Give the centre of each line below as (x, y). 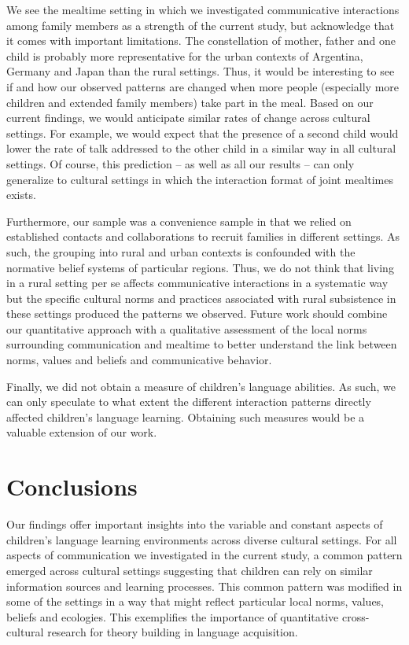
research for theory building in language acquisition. (173, 632)
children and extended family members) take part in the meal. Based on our (190, 102)
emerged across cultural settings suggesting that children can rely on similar (190, 570)
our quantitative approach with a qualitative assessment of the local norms (187, 328)
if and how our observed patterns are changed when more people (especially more (203, 86)
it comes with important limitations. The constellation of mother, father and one (201, 41)
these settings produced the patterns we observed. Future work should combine (197, 313)
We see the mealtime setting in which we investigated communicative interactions (203, 9)
